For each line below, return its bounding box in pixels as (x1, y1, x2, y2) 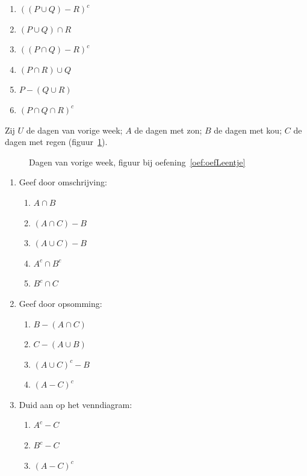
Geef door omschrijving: (19, 176, 107, 188)
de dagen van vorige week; (26, 123, 123, 136)
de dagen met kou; (214, 123, 282, 136)
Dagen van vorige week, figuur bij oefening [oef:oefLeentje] (29, 155, 246, 168)
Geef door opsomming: (19, 297, 102, 309)
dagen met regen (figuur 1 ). (5, 135, 108, 148)
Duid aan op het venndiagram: (19, 398, 132, 410)
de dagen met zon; (134, 123, 202, 136)
